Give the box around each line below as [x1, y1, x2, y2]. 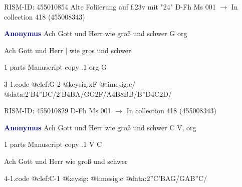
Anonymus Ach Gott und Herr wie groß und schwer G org [4, 28, 187, 39]
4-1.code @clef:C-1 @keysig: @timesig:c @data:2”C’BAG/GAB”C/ [4, 172, 207, 183]
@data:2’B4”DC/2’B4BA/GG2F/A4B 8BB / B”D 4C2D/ [4, 88, 172, 99]
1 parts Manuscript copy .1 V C [4, 139, 102, 149]
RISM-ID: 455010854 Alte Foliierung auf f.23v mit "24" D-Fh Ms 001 [4, 2, 216, 12]
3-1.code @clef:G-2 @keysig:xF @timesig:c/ [4, 78, 136, 89]
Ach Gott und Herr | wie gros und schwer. [4, 45, 133, 55]
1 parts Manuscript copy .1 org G [4, 62, 107, 72]
